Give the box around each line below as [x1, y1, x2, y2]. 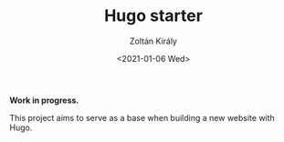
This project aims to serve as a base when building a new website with [9, 112, 276, 123]
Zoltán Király [129, 35, 178, 46]
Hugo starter [103, 5, 204, 26]
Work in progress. [9, 95, 79, 106]
